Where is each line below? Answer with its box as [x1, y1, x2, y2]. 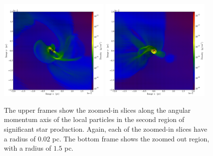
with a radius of [4, 143, 51, 153]
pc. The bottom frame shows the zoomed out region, [52, 133, 210, 143]
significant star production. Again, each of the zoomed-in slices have [4, 123, 207, 134]
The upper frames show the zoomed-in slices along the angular [4, 104, 191, 115]
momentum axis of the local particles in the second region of [4, 114, 185, 124]
